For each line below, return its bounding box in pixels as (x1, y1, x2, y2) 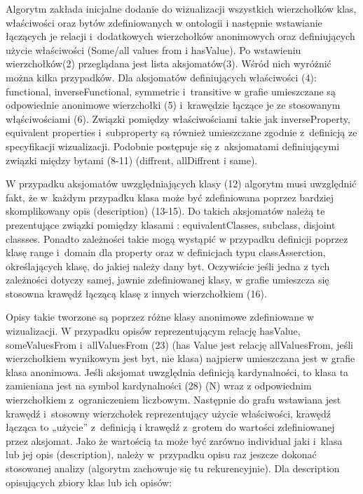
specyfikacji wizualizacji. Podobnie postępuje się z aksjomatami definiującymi (6, 138, 340, 153)
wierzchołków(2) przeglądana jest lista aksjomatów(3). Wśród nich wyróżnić (6, 56, 331, 71)
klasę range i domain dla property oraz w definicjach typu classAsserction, (6, 245, 326, 260)
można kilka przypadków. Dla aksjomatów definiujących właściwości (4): (6, 69, 317, 84)
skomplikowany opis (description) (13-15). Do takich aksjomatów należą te (6, 203, 325, 218)
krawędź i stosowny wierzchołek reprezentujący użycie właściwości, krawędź (6, 406, 331, 420)
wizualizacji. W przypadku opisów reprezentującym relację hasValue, (6, 323, 301, 338)
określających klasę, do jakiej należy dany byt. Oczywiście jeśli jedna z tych (6, 258, 330, 273)
